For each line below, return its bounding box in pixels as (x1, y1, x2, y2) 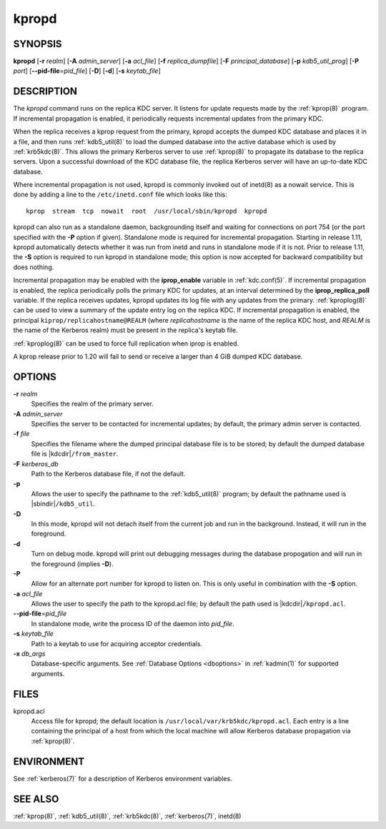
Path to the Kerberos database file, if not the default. (31, 469, 186, 478)
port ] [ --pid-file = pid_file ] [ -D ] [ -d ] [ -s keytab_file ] (13, 66, 161, 75)
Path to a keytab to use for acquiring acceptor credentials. (31, 639, 203, 648)
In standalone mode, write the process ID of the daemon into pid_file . (31, 619, 234, 628)
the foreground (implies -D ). (31, 559, 114, 568)
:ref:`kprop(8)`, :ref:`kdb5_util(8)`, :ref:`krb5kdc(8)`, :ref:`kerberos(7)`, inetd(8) (13, 811, 242, 820)
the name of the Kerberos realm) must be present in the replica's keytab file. (13, 326, 239, 335)
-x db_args (13, 650, 46, 658)
